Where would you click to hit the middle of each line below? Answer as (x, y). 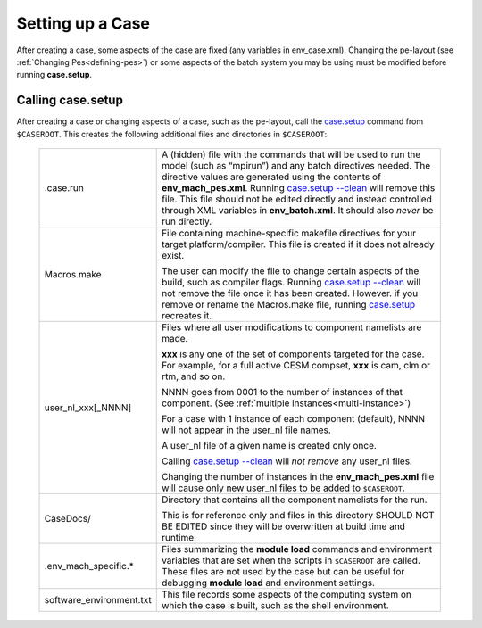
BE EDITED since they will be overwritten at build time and (283, 526)
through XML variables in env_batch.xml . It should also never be (297, 211)
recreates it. (187, 316)
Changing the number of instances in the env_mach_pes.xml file (298, 477)
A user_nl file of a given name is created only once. (269, 446)
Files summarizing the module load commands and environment (297, 549)
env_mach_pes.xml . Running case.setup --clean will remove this (298, 188)
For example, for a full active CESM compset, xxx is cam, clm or (295, 366)
